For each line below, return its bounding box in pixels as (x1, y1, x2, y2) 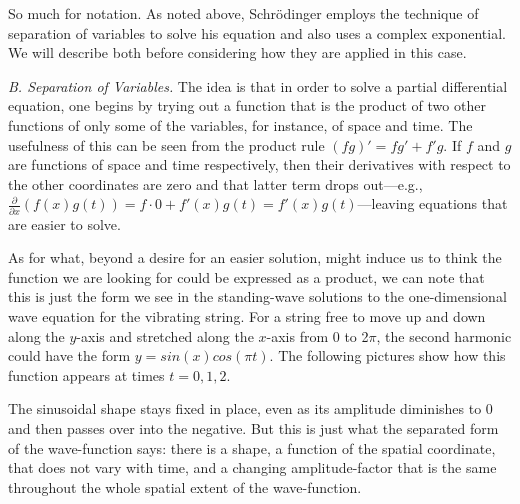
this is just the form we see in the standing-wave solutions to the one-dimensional (8, 286, 507, 307)
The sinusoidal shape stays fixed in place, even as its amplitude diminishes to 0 (8, 398, 493, 419)
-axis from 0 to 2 (266, 325, 369, 346)
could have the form (8, 345, 131, 366)
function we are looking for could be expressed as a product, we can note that (8, 266, 485, 287)
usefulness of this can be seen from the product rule (8, 134, 325, 155)
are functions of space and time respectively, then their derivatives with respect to (8, 154, 511, 175)
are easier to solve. (8, 213, 121, 234)
